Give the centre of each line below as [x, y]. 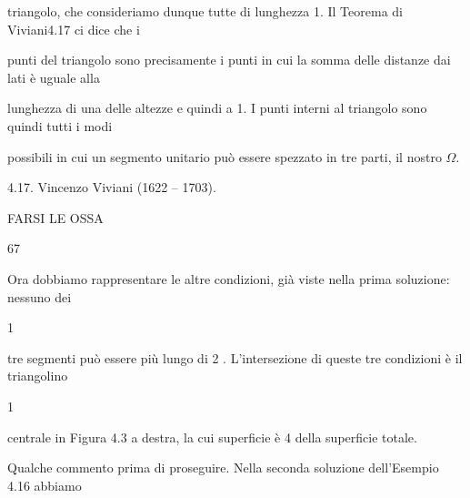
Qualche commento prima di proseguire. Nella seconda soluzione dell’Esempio [223, 468]
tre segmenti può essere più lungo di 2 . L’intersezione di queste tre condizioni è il [235, 357]
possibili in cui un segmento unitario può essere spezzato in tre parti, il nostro [225, 156]
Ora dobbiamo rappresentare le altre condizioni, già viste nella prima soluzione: [229, 278]
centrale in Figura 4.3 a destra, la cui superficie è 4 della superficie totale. [212, 437]
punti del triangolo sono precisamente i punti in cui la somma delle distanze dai [229, 60]
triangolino [38, 376]
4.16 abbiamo [45, 485]
